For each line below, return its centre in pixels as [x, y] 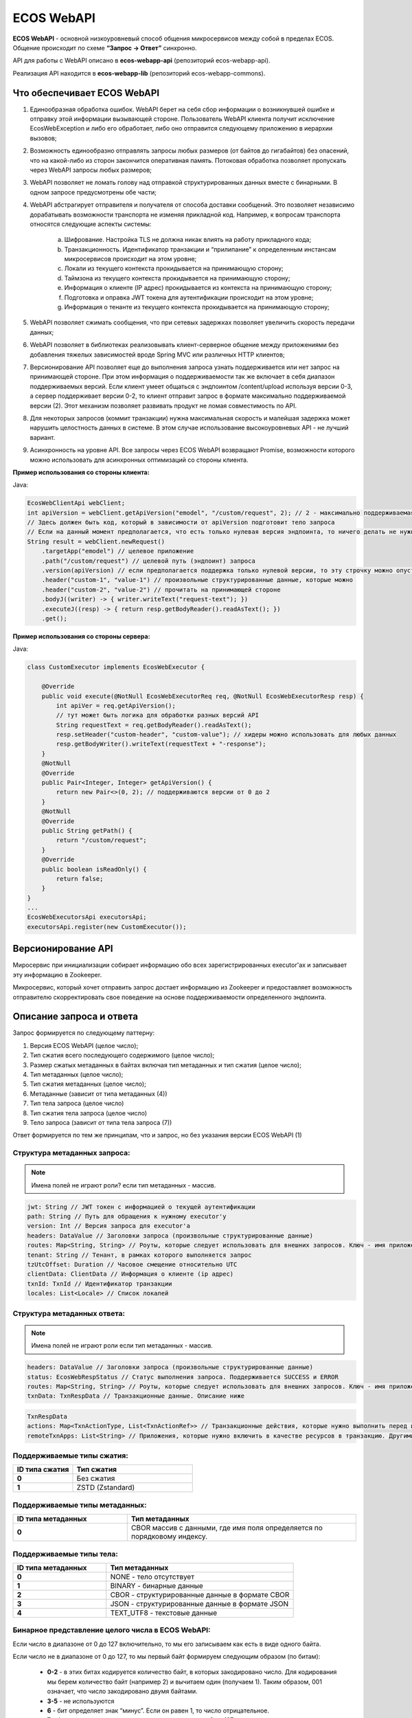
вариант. [43, 437]
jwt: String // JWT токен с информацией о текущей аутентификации [141, 1207]
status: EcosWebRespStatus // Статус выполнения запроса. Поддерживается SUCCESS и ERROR [183, 1377]
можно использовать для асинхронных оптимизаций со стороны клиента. [139, 460]
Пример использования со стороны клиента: [81, 472]
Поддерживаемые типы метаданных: [80, 1505]
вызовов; [43, 138]
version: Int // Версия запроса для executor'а [108, 1226]
